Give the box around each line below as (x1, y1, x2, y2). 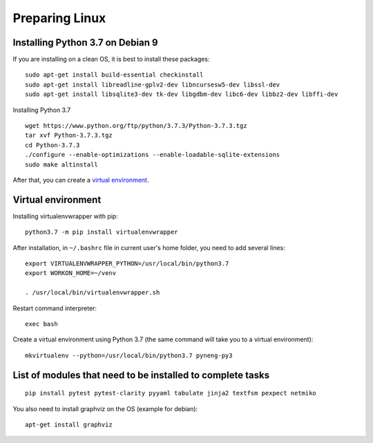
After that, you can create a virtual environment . (12, 176, 149, 184)
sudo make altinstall (25, 160, 98, 169)
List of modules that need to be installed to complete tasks (12, 369, 269, 381)
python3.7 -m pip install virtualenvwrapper (25, 228, 179, 236)
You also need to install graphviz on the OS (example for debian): (12, 404, 198, 413)
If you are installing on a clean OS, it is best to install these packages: (12, 55, 210, 64)
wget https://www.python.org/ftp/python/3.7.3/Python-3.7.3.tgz (25, 122, 248, 130)
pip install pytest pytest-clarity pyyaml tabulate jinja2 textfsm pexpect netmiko (25, 389, 317, 397)
